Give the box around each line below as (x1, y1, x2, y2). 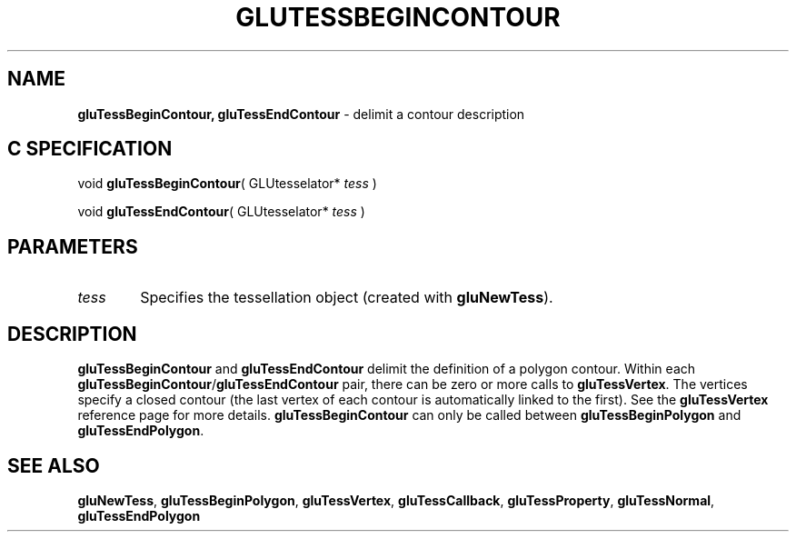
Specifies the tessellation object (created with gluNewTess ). (140, 288, 553, 307)
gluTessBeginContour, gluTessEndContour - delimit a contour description (77, 105, 525, 122)
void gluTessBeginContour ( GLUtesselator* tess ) (77, 175, 377, 192)
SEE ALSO (7, 454, 100, 477)
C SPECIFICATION (7, 137, 173, 161)
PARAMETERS (7, 235, 138, 258)
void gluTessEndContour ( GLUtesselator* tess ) (77, 204, 365, 220)
